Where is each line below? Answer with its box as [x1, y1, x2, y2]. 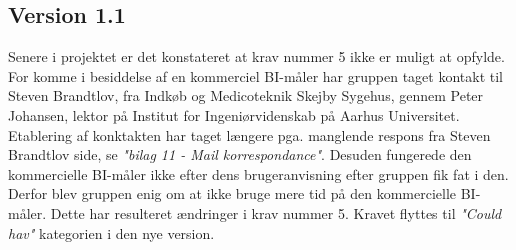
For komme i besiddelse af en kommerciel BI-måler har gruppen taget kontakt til [8, 65, 503, 86]
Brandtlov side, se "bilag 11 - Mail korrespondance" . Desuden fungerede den [8, 144, 472, 165]
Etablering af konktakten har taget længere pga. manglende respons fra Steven [8, 124, 491, 145]
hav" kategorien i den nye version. [8, 222, 215, 243]
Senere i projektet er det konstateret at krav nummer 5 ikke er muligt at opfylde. [8, 46, 505, 67]
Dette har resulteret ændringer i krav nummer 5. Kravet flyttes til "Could [50, 202, 502, 223]
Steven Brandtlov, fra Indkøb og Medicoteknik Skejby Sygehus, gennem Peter [8, 85, 484, 106]
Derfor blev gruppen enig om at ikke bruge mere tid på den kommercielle [8, 183, 457, 204]
